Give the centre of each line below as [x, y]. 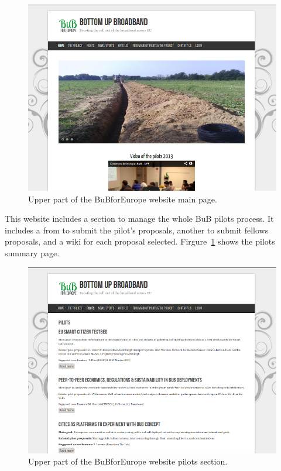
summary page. [32, 252]
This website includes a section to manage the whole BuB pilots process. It [139, 219]
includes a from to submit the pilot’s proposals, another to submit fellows [137, 230]
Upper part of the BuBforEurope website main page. [123, 199]
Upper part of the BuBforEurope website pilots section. [128, 461]
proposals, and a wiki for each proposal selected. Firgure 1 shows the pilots [140, 241]
